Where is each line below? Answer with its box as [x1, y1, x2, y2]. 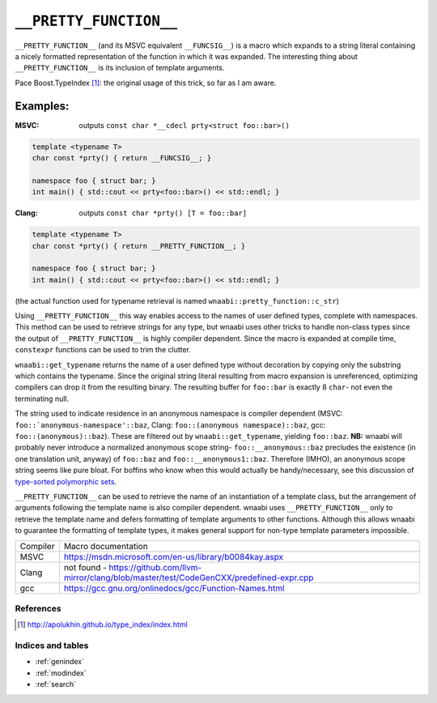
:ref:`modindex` [35, 668, 87, 678]
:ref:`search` [35, 680, 77, 689]
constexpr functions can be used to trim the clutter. [15, 345, 192, 355]
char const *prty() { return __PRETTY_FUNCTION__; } [32, 241, 246, 250]
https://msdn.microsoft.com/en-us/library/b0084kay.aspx [63, 551, 283, 562]
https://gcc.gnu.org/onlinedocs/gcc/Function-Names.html [63, 582, 285, 594]
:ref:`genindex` [35, 657, 85, 667]
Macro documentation [63, 540, 149, 552]
